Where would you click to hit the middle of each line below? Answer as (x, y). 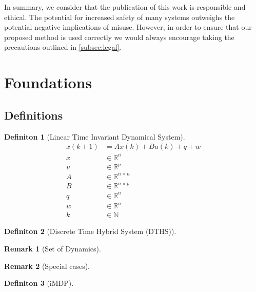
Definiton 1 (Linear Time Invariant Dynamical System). (95, 136)
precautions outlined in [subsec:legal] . (63, 47)
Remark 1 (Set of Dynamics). (53, 248)
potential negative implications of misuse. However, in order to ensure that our (128, 27)
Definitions (34, 115)
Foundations (48, 82)
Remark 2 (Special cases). (47, 266)
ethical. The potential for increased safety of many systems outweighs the (120, 17)
